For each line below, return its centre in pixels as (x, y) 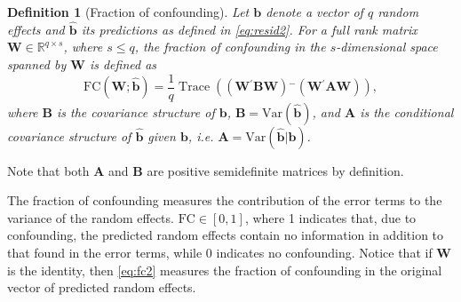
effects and (36, 29)
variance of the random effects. (91, 217)
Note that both (48, 170)
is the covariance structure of (136, 111)
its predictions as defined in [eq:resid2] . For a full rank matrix (249, 29)
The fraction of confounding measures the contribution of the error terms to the (225, 200)
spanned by (37, 64)
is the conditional (407, 111)
